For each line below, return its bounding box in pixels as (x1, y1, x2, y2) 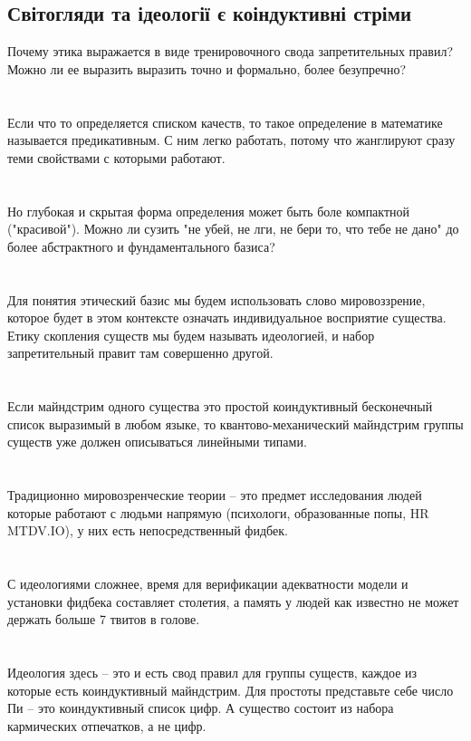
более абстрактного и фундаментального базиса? (7, 236, 275, 255)
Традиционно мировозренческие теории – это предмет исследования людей (7, 486, 422, 505)
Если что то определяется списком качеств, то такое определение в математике (7, 112, 443, 131)
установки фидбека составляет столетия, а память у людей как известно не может (7, 592, 459, 611)
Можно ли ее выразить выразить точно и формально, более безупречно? (7, 59, 407, 78)
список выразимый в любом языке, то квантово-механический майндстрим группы (7, 414, 464, 433)
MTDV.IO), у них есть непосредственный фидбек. (7, 521, 288, 540)
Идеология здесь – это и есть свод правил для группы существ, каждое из (7, 662, 418, 681)
